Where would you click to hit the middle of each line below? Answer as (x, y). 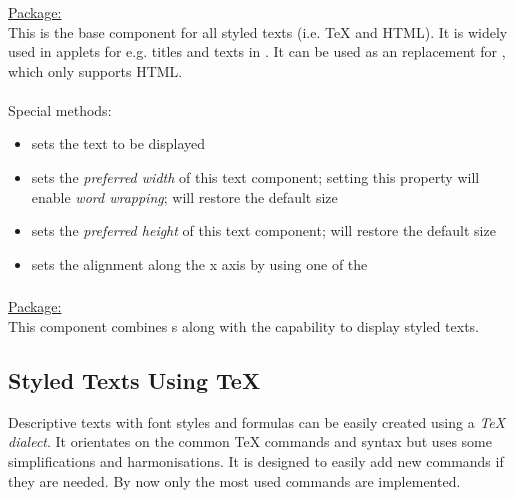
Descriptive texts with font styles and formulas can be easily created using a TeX (257, 421)
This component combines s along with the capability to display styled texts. (244, 325)
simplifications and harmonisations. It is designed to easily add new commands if (256, 460)
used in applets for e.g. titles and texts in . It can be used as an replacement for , (257, 51)
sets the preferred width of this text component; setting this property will (255, 177)
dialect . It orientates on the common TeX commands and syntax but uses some (250, 441)
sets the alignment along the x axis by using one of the (199, 263)
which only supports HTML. (95, 70)
